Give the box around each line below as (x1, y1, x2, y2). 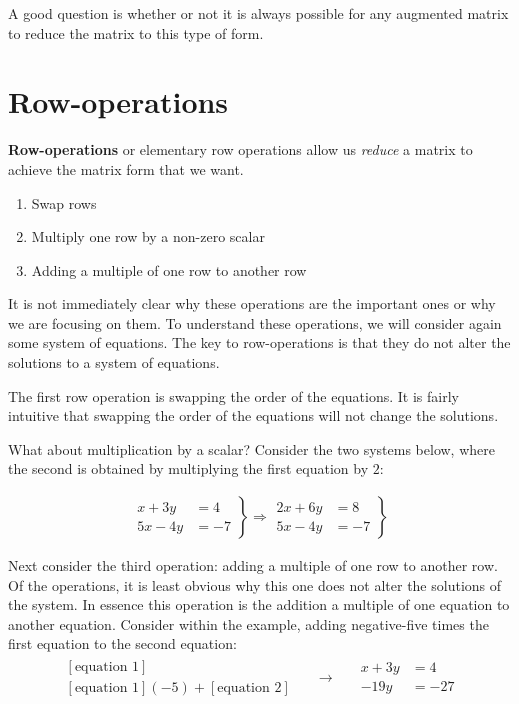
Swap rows (31, 192, 97, 213)
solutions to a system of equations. (8, 352, 220, 373)
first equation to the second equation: (8, 633, 237, 654)
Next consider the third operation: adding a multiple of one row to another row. (8, 555, 498, 576)
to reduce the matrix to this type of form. (8, 22, 264, 43)
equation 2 (217, 681, 282, 696)
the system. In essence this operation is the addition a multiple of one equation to (8, 594, 510, 615)
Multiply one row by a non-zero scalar (31, 226, 265, 247)
